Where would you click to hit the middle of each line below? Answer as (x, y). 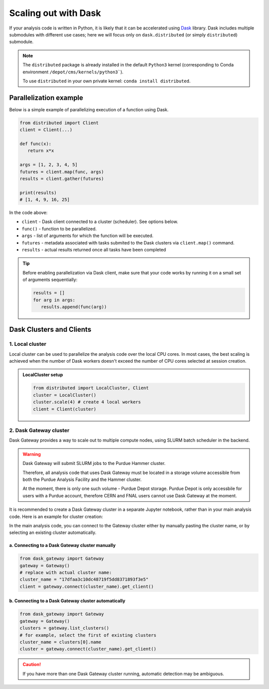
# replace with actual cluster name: (66, 573)
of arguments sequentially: (50, 280)
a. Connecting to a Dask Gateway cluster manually (63, 545)
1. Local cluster (28, 344)
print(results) (38, 193)
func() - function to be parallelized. (59, 229)
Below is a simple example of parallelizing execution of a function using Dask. (89, 109)
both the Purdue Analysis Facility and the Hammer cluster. (82, 479)
